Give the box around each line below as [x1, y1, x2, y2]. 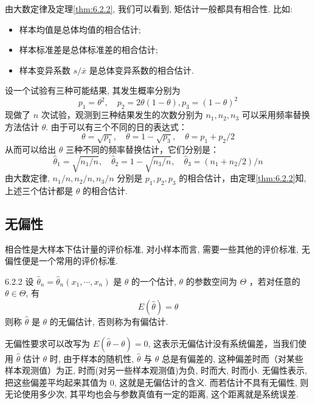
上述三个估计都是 [5, 184, 73, 197]
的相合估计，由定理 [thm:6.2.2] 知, [179, 172, 306, 184]
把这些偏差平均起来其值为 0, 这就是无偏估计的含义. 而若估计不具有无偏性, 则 [5, 375, 309, 388]
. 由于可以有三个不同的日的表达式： [46, 120, 187, 133]
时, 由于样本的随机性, [49, 352, 134, 364]
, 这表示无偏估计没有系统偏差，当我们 [148, 336, 298, 349]
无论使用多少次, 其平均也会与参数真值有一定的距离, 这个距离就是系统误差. [5, 388, 299, 400]
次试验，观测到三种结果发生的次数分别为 [41, 108, 203, 121]
